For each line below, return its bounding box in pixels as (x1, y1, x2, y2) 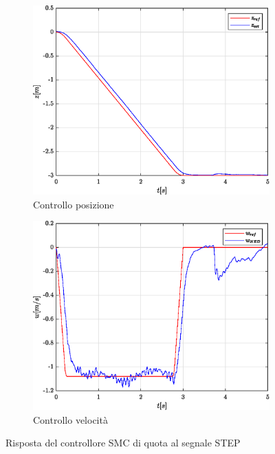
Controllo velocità (33, 412, 108, 426)
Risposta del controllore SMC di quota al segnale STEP (5, 435, 241, 450)
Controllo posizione (33, 197, 114, 211)
